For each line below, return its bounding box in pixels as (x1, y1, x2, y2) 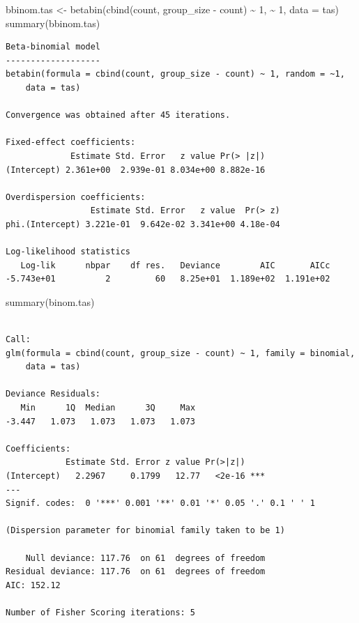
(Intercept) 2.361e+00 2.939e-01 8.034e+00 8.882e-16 (6, 164, 266, 175)
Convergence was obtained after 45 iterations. (6, 110, 231, 121)
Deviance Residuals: (6, 389, 101, 399)
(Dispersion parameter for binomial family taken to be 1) (6, 525, 285, 536)
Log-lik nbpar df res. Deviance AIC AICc (20, 260, 330, 270)
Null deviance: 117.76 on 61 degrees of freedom (25, 553, 266, 563)
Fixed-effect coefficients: (6, 137, 136, 148)
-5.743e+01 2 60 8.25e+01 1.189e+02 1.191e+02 (6, 274, 330, 284)
